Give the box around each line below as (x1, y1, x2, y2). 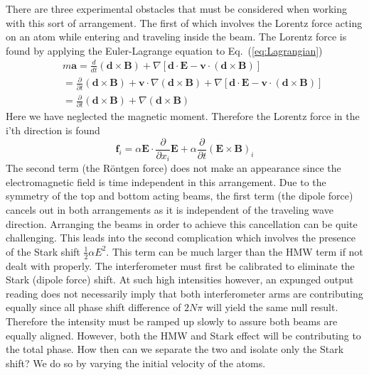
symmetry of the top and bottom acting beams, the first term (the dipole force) (6, 188, 353, 203)
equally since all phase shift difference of (6, 300, 181, 315)
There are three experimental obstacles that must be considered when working (6, 1, 348, 16)
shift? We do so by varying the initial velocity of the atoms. (6, 355, 266, 370)
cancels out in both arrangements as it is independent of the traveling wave (6, 202, 333, 217)
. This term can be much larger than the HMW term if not (106, 244, 363, 259)
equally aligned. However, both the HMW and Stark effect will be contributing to (6, 327, 361, 342)
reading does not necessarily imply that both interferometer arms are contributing (6, 286, 363, 300)
